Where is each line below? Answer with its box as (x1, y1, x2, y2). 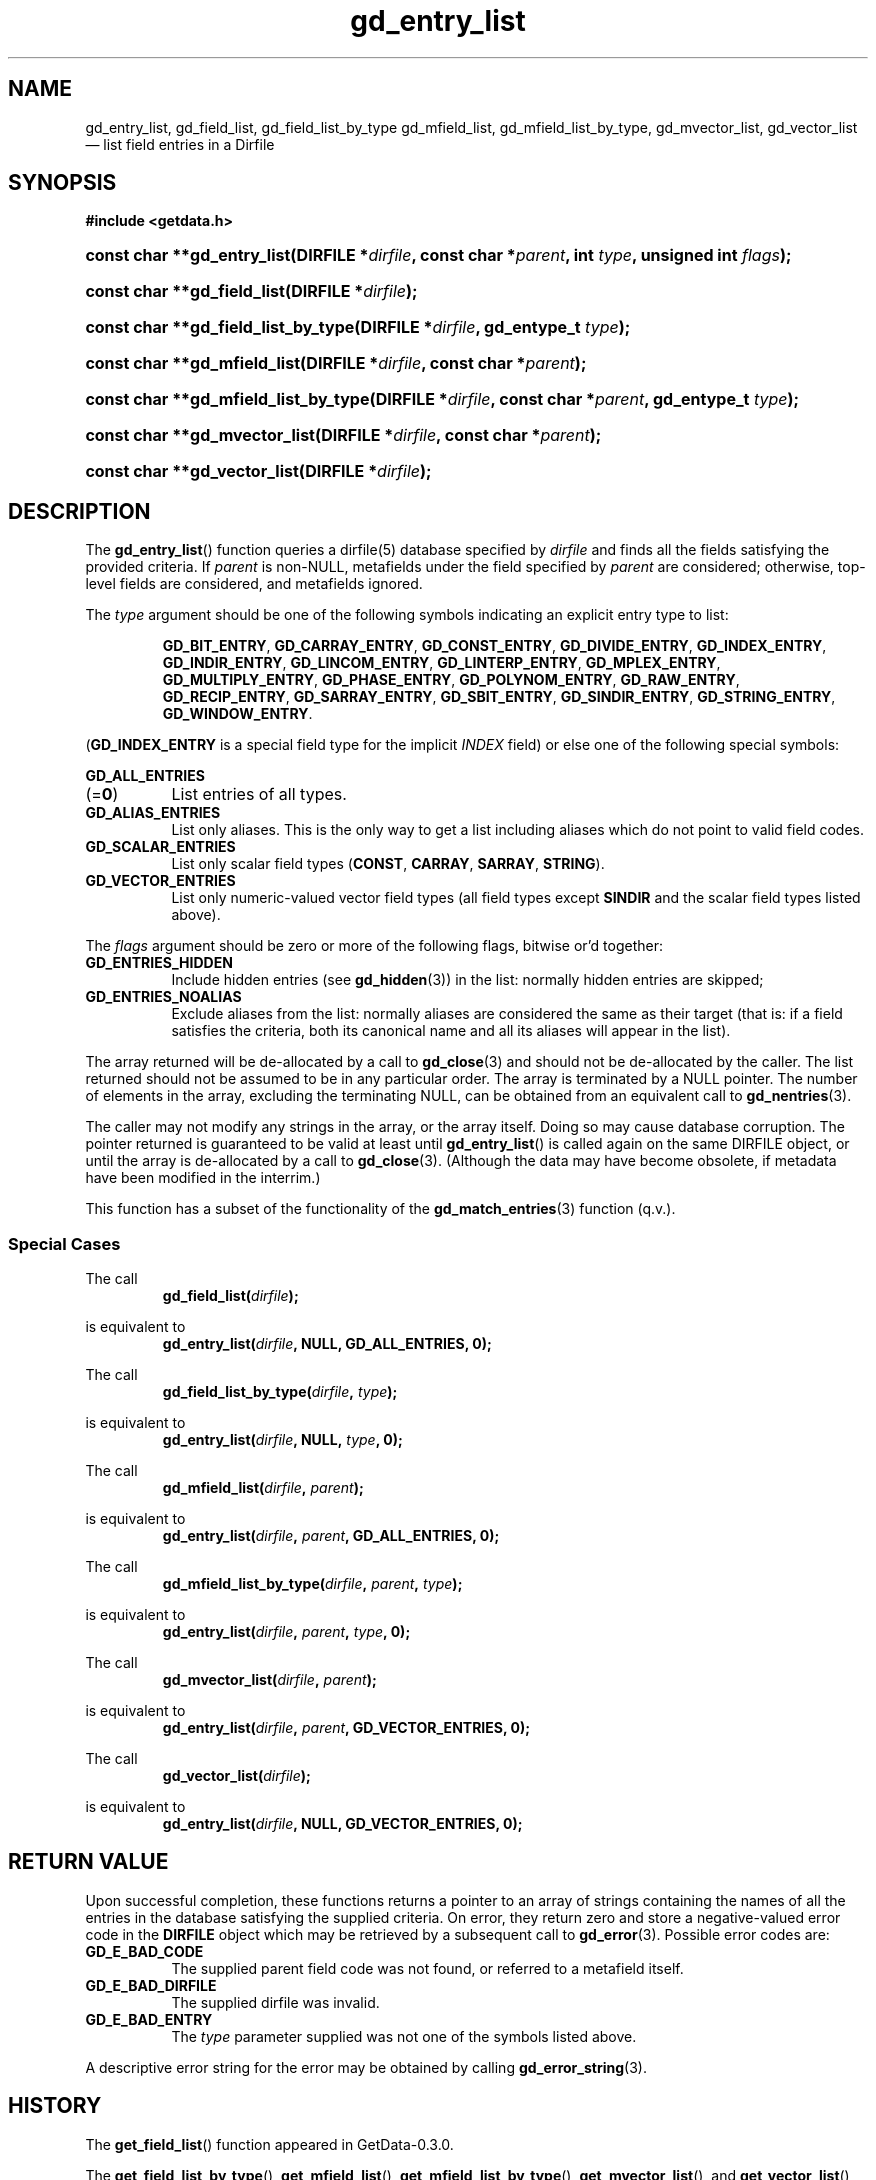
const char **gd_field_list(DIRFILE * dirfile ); (85, 281, 418, 302)
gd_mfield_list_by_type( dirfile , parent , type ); (162, 1575, 463, 1593)
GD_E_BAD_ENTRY (85, 2010, 213, 2028)
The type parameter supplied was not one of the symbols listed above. (171, 2027, 637, 2045)
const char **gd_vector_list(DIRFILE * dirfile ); (85, 461, 432, 482)
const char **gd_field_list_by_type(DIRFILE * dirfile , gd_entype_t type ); (85, 317, 631, 338)
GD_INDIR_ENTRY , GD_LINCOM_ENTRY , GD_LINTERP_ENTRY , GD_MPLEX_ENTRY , (162, 654, 721, 672)
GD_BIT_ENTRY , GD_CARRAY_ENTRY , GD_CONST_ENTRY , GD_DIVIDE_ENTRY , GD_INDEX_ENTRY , (162, 637, 827, 655)
